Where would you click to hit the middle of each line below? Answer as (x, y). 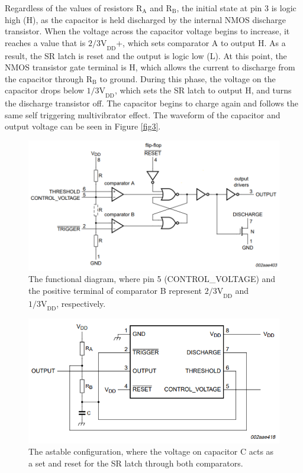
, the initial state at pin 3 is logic (236, 8)
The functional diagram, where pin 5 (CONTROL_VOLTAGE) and (152, 279)
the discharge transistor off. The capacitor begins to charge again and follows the (152, 103)
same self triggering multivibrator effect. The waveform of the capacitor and (143, 114)
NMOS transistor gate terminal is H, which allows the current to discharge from (150, 67)
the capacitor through (44, 78)
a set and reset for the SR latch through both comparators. (136, 463)
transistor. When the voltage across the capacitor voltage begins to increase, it (147, 31)
